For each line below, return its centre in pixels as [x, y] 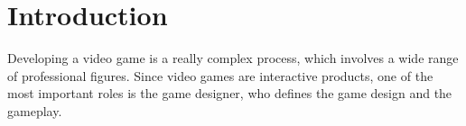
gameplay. [35, 110]
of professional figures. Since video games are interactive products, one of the [220, 75]
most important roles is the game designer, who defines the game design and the [230, 93]
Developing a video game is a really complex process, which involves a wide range [233, 58]
